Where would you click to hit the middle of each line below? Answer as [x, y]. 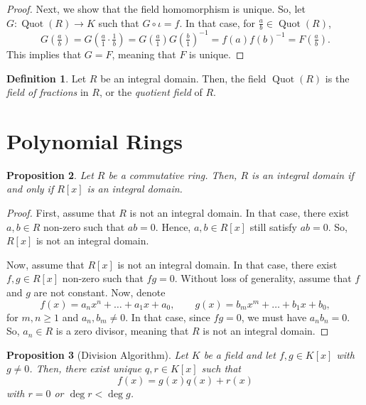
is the [337, 78]
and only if [30, 189]
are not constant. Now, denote [99, 292]
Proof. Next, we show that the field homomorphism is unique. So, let [156, 9]
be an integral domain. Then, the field [183, 78]
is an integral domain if [303, 174]
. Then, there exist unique [86, 368]
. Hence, [173, 226]
